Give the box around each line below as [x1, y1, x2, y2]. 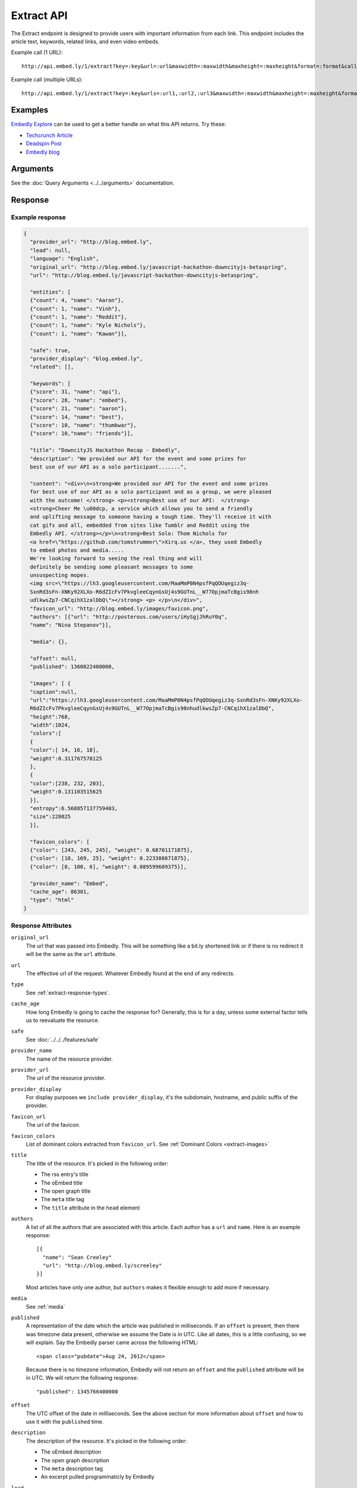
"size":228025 [30, 813, 71, 820]
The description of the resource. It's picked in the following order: [26, 1437, 187, 1445]
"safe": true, [30, 347, 71, 354]
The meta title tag [40, 1196, 84, 1203]
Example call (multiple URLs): [11, 76, 83, 83]
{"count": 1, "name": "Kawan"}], [30, 330, 127, 337]
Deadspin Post [26, 140, 62, 147]
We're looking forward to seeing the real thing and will [30, 555, 203, 562]
